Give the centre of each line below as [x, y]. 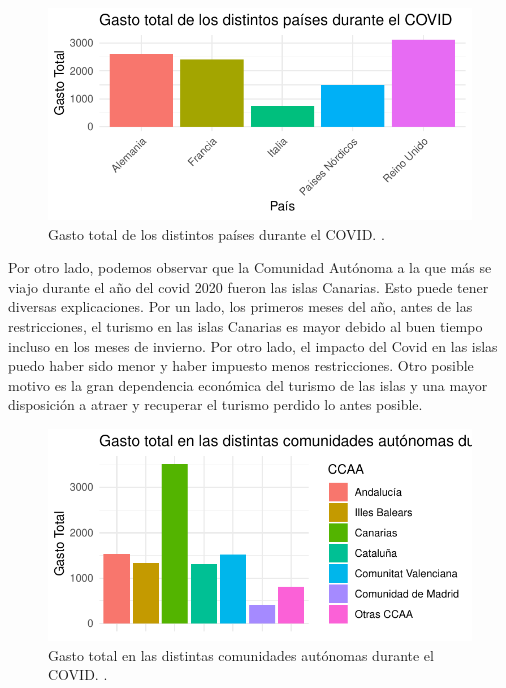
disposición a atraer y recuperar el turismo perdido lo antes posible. [215, 404]
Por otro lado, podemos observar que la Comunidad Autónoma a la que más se [250, 267]
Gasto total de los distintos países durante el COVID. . [216, 233]
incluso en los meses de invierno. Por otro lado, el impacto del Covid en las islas [253, 345]
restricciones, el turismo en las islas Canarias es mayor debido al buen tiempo [245, 325]
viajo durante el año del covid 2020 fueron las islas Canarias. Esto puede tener [248, 286]
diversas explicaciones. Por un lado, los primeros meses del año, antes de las [240, 306]
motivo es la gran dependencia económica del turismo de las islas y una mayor [248, 384]
